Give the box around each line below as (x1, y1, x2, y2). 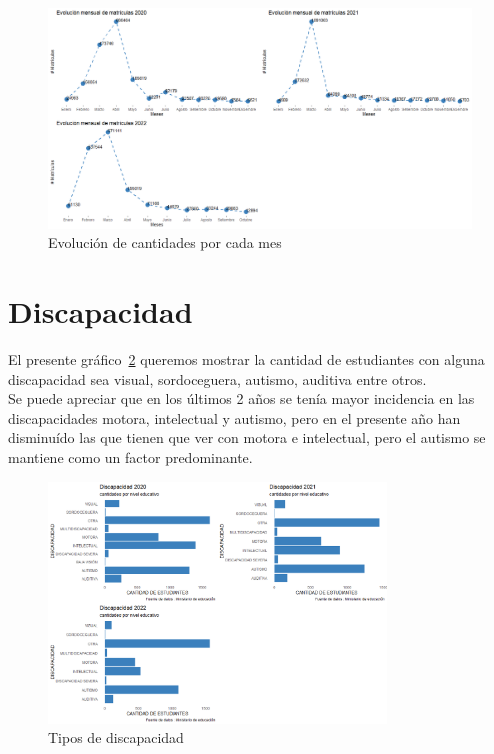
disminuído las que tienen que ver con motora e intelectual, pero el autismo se (8, 427, 486, 448)
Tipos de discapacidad (48, 727, 184, 748)
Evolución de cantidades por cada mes (48, 232, 282, 253)
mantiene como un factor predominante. (8, 446, 253, 467)
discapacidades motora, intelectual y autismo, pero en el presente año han (8, 407, 461, 428)
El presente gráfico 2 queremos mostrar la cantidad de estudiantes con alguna (8, 349, 485, 369)
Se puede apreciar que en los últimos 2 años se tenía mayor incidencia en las (8, 388, 475, 409)
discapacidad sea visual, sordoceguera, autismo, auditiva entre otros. (8, 368, 427, 389)
